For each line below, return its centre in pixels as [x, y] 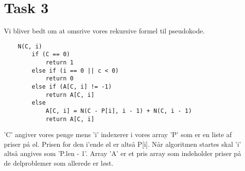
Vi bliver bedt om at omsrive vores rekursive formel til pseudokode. [105, 31]
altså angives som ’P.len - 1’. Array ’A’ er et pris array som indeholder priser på [122, 153]
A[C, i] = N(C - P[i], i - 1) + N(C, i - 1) [119, 111]
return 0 [60, 79]
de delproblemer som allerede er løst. [59, 163]
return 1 [60, 63]
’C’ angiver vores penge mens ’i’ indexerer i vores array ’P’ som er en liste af [118, 134]
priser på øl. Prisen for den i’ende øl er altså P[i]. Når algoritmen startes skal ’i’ [122, 144]
